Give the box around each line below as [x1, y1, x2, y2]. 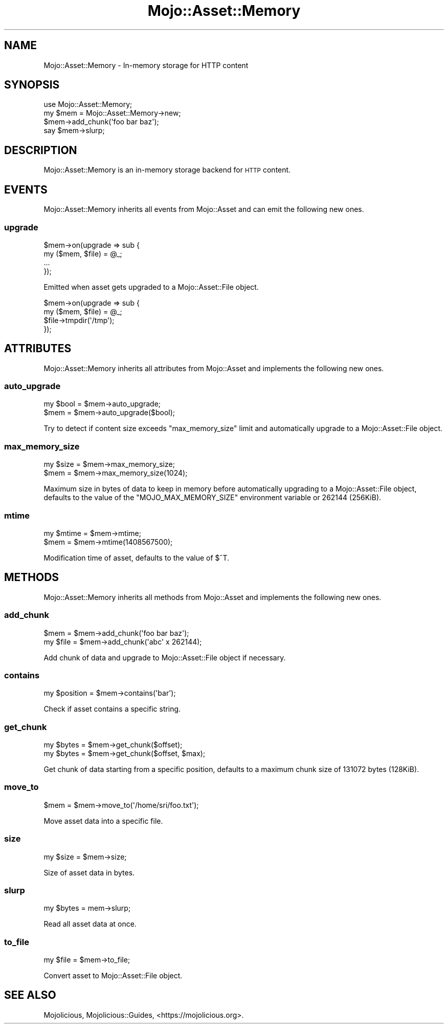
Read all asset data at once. [43, 919, 137, 929]
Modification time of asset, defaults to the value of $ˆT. [43, 553, 229, 562]
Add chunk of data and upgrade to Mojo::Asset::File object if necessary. [43, 653, 286, 662]
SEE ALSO [4, 989, 56, 1002]
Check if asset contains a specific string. [43, 704, 181, 714]
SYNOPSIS [4, 78, 60, 92]
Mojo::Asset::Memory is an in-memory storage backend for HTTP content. [43, 165, 291, 175]
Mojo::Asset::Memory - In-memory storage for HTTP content [43, 60, 249, 70]
